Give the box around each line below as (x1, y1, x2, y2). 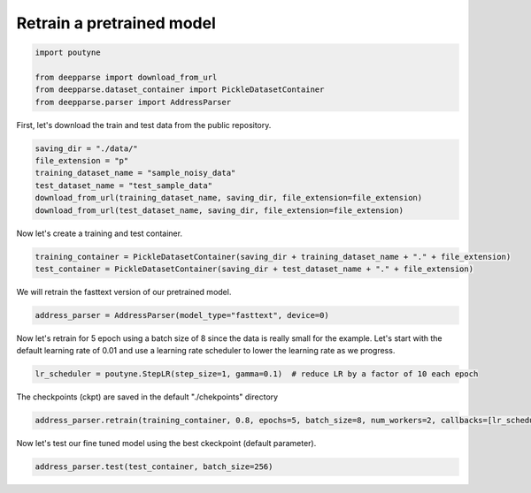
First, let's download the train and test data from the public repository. (16, 119, 272, 130)
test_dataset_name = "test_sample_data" (35, 180, 212, 190)
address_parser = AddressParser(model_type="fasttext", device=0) (35, 310, 329, 320)
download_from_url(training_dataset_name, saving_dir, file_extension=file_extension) (35, 193, 423, 203)
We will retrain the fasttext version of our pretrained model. (16, 286, 232, 297)
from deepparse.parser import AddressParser (35, 97, 232, 107)
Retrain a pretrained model (16, 13, 216, 33)
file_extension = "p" (35, 155, 129, 166)
